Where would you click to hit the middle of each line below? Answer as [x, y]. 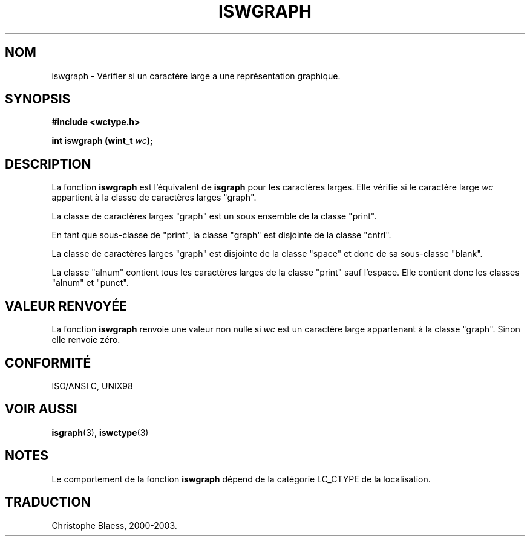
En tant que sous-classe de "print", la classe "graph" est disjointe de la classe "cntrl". [221, 235]
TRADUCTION [48, 502]
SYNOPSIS [38, 99]
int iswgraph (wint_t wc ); [102, 141]
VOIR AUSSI [41, 409]
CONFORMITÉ [48, 363]
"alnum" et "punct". [90, 283]
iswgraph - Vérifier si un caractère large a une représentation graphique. [196, 76]
